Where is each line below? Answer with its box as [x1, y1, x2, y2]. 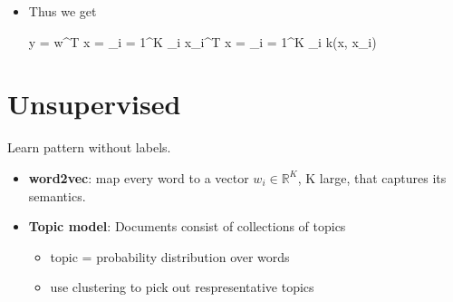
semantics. [28, 186, 86, 205]
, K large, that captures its [297, 168, 447, 187]
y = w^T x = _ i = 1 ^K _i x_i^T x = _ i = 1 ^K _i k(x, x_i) [28, 32, 377, 51]
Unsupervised [7, 85, 181, 122]
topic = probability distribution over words [50, 247, 290, 266]
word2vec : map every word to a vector [28, 168, 249, 187]
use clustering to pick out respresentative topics [50, 278, 314, 297]
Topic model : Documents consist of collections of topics [28, 217, 346, 236]
